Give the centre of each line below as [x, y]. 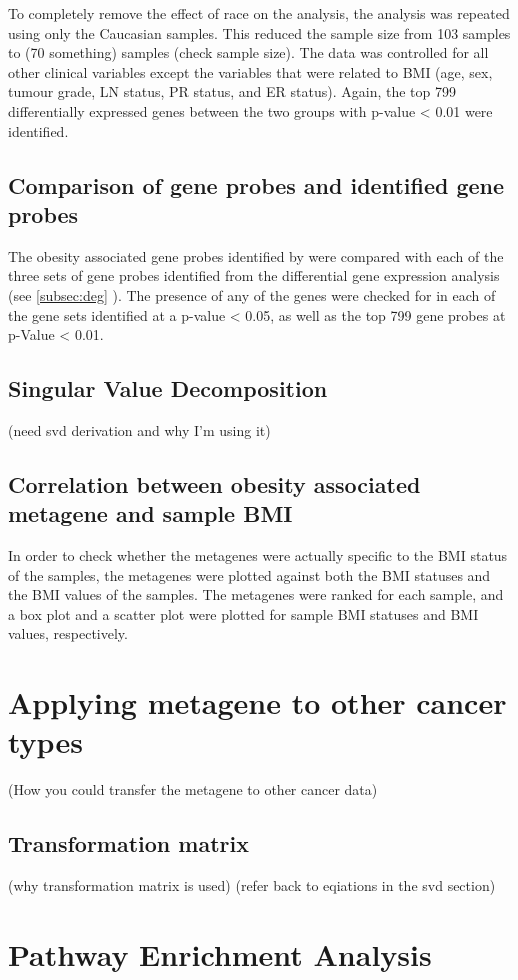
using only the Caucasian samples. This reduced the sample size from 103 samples [259, 32]
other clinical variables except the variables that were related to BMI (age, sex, [250, 71]
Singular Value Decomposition [168, 388]
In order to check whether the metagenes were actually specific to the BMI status [258, 555]
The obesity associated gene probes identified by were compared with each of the [256, 255]
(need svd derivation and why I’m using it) [139, 429]
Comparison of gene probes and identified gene [256, 184]
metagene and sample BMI [150, 513]
